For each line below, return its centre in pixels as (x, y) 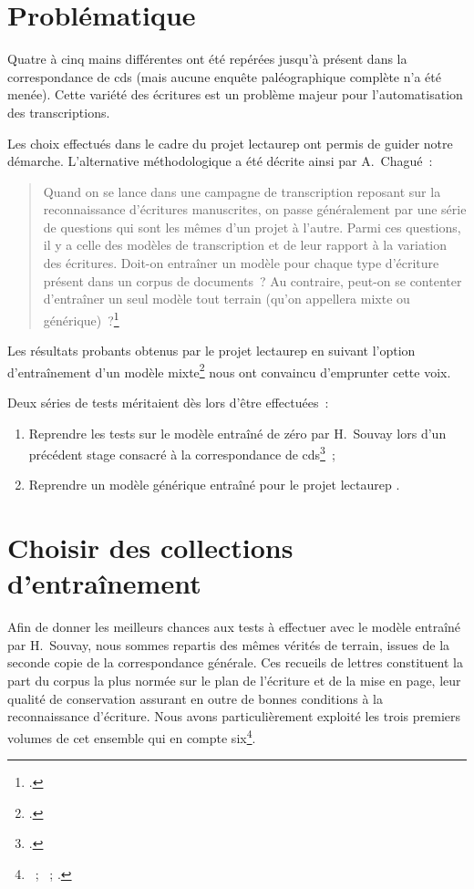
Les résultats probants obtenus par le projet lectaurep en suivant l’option (211, 351)
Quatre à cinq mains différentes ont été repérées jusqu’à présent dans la (207, 59)
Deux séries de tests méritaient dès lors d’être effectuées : (168, 402)
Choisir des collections (150, 548)
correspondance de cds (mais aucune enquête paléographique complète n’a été (224, 76)
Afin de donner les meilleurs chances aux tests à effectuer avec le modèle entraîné (234, 627)
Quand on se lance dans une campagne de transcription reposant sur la (242, 191)
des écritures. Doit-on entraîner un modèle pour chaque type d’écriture (241, 263)
